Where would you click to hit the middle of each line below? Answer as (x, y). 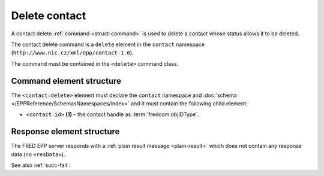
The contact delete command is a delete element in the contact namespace (108, 44)
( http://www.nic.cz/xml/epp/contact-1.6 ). (73, 53)
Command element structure (66, 81)
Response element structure (65, 132)
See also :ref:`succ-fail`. (41, 165)
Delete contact (49, 16)
